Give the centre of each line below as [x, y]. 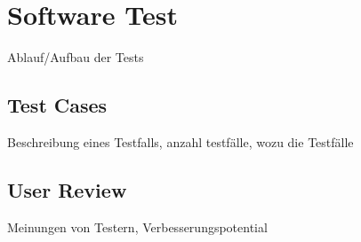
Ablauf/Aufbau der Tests [76, 57]
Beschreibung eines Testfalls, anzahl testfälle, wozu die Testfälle [180, 141]
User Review [67, 189]
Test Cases [57, 105]
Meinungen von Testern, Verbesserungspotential [137, 226]
